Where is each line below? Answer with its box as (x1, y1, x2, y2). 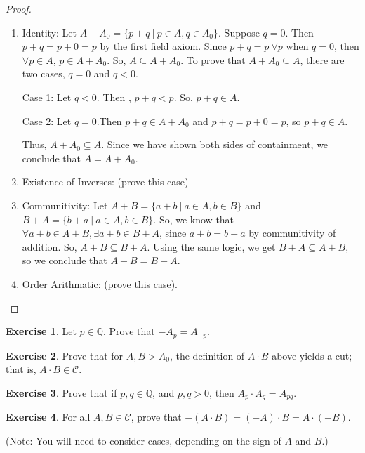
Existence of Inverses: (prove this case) (22, 174, 189, 189)
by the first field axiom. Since (100, 39, 227, 53)
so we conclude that (22, 253, 107, 268)
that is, (6, 362, 36, 376)
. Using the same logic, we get (147, 239, 276, 254)
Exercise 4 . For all (6, 409, 91, 424)
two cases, (22, 66, 65, 81)
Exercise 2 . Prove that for (6, 348, 124, 362)
